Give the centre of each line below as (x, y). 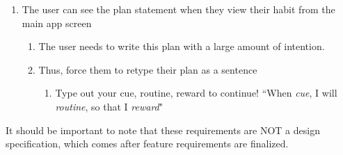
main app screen (57, 23)
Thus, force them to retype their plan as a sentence (148, 69)
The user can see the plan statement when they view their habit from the (178, 9)
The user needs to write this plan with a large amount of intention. (182, 46)
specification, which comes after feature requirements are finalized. (147, 144)
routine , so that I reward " (109, 106)
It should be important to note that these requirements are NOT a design (163, 130)
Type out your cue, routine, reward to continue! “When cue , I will (196, 93)
